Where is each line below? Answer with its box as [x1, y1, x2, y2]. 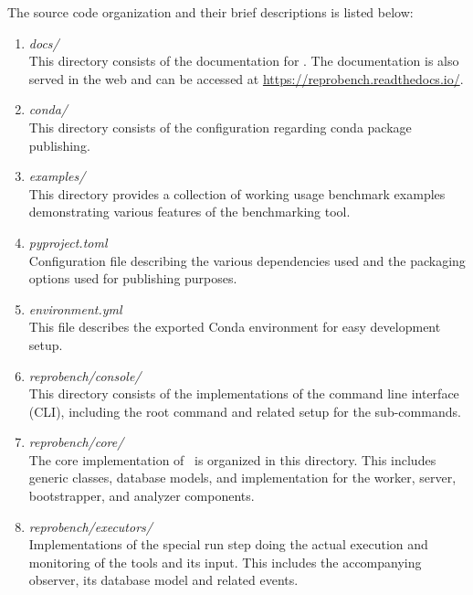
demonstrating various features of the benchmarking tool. [28, 202, 351, 221]
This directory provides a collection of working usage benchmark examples [28, 184, 446, 203]
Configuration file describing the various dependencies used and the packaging [28, 250, 466, 270]
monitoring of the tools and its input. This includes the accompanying [28, 552, 422, 571]
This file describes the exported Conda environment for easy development [28, 317, 441, 336]
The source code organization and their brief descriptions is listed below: [7, 3, 414, 21]
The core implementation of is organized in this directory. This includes [28, 450, 436, 469]
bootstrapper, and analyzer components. [28, 486, 255, 505]
